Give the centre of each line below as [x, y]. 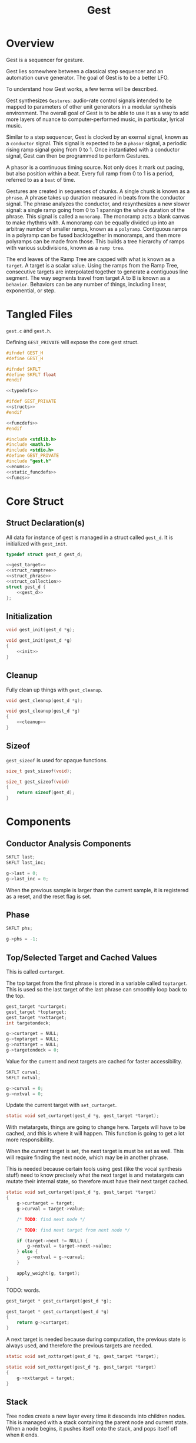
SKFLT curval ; [24, 1072]
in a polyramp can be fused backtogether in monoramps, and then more [94, 235]
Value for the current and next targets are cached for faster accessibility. [94, 1061]
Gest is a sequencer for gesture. [45, 60]
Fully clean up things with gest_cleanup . [54, 690]
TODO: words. [23, 1290]
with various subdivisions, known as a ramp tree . [65, 247]
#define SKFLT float [31, 375]
